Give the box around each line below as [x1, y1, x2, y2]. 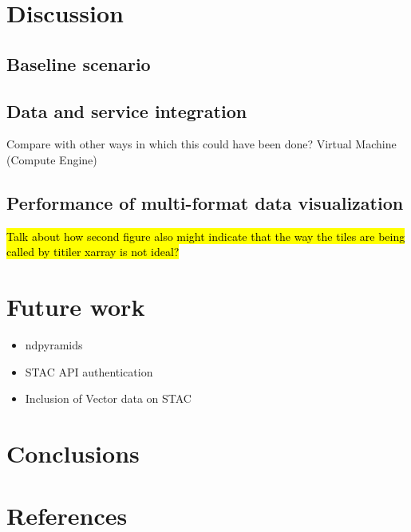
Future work [6, 290, 145, 323]
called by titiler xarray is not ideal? [6, 243, 180, 260]
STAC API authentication [25, 363, 153, 380]
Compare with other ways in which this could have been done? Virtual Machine [6, 136, 397, 152]
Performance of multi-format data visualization [6, 190, 404, 215]
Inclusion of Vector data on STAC [25, 390, 192, 407]
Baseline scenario [6, 51, 151, 76]
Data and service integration [6, 98, 247, 123]
